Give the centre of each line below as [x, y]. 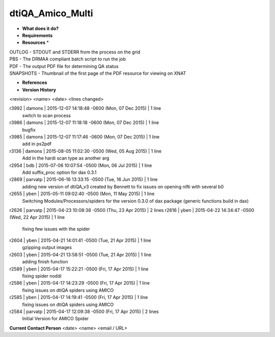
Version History [39, 89]
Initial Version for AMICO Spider [56, 319]
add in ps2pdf [37, 144]
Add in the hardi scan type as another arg [66, 158]
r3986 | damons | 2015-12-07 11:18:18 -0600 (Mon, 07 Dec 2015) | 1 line [84, 122]
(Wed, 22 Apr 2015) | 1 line [37, 217]
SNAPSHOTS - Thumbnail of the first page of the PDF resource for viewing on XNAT [98, 73]
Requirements [37, 35]
